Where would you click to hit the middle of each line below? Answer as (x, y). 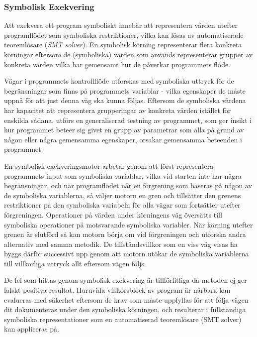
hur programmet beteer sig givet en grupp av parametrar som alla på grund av (124, 130)
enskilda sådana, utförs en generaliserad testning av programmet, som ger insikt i (128, 120)
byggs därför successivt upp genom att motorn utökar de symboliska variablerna (127, 254)
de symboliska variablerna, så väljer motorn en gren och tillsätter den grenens (123, 195)
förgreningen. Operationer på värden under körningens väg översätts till (113, 214)
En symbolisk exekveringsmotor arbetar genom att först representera (109, 166)
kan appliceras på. (32, 329)
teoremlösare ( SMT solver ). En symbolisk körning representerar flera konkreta (123, 45)
